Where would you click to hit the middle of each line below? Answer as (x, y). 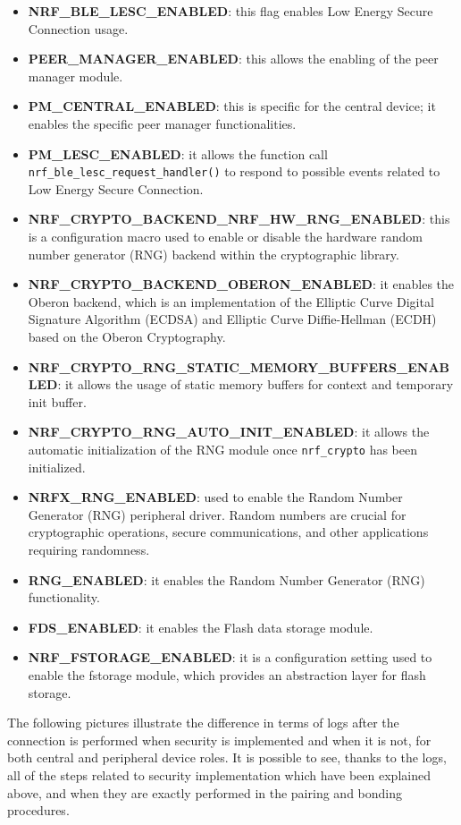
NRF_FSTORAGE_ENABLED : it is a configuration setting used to (230, 657)
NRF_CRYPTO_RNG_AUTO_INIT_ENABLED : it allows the (229, 432)
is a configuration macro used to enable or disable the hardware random (225, 236)
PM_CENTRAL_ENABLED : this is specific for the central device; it (232, 106)
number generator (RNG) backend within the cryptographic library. (214, 254)
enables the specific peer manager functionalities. (162, 123)
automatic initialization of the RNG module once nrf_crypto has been (222, 449)
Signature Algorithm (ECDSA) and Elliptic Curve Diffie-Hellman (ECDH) (232, 319)
